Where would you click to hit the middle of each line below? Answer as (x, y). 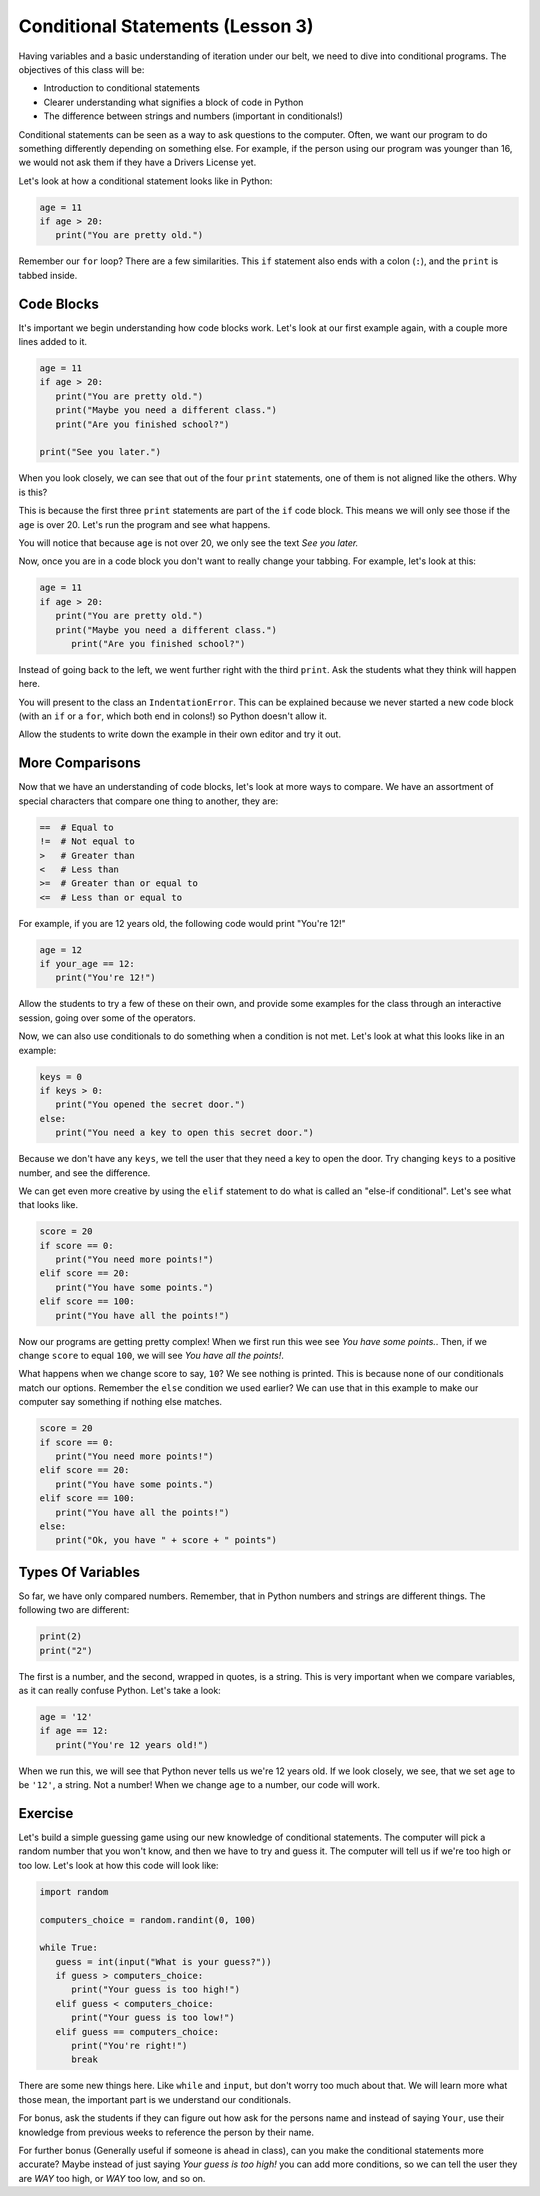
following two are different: (74, 1610)
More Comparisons (79, 763)
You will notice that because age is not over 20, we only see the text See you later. (188, 542)
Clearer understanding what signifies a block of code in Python (173, 102)
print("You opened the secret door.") (150, 1104)
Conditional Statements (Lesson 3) (166, 26)
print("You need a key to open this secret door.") (184, 1133)
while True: (69, 1948)
